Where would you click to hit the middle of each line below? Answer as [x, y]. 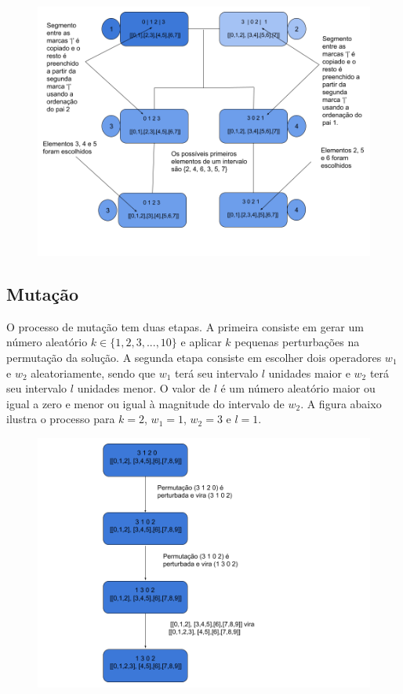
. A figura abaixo [341, 403]
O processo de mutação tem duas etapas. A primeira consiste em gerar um [185, 326]
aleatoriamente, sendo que [93, 373]
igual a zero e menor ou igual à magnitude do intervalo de [145, 403]
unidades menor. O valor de [143, 388]
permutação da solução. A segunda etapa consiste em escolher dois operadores [194, 357]
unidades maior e [309, 373]
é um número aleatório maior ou [298, 388]
